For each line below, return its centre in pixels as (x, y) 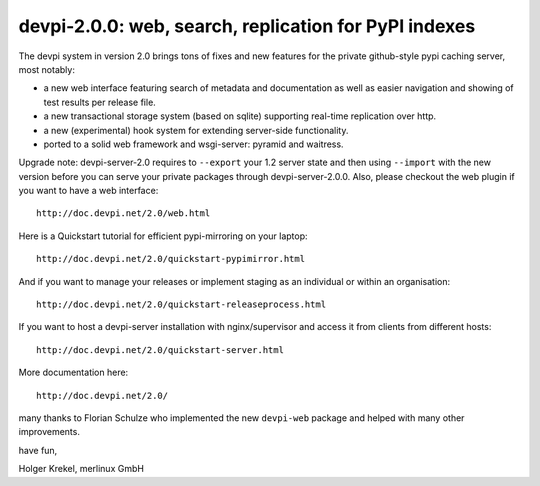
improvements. (49, 432)
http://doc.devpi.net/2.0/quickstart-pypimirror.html (170, 259)
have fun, (38, 450)
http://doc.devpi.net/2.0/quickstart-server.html (160, 349)
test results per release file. (100, 102)
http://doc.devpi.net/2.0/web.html (123, 213)
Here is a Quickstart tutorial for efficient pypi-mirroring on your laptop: (163, 236)
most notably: (46, 69)
